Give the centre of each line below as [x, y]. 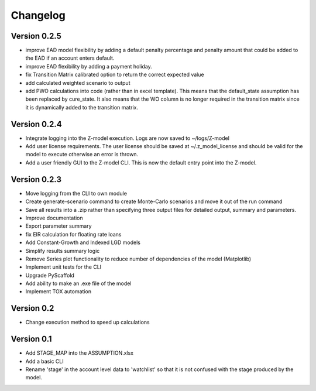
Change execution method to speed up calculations [88, 323]
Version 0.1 [31, 339]
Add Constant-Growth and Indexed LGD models [83, 242]
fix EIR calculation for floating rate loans [73, 234]
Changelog [38, 15]
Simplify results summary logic [63, 251]
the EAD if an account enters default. [70, 58]
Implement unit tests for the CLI [63, 267]
